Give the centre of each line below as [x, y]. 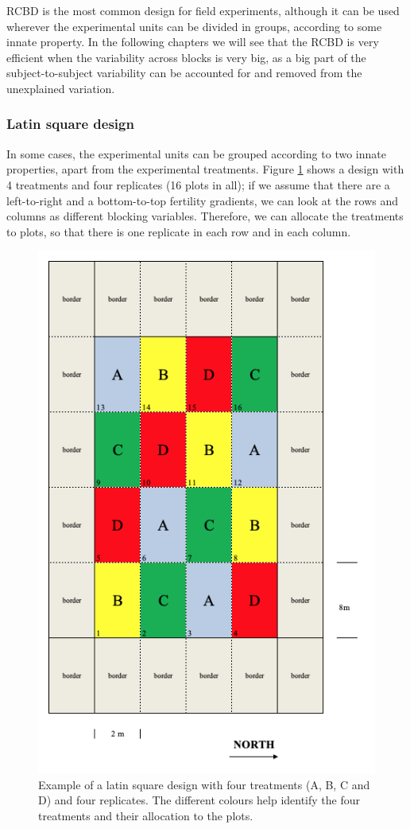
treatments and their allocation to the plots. [146, 815]
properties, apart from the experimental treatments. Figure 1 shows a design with [205, 169]
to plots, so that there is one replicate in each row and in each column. [179, 231]
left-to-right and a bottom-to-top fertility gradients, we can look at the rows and [203, 200]
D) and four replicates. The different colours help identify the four [199, 800]
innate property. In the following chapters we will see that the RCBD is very [193, 42]
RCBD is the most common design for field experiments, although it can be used [203, 10]
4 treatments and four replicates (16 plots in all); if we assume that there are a [198, 184]
